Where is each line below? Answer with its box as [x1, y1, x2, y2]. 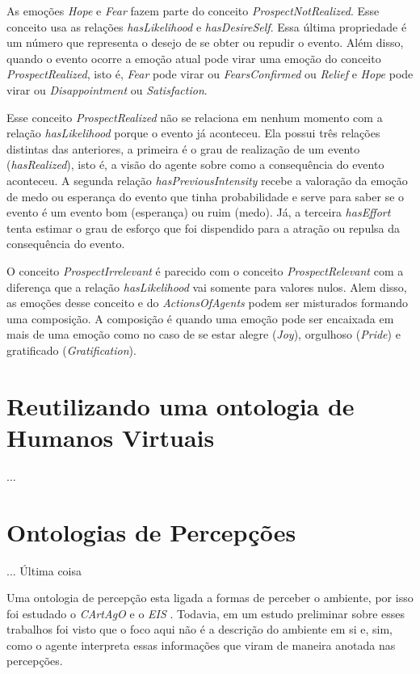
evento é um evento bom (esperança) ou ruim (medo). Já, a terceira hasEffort [6, 204, 391, 221]
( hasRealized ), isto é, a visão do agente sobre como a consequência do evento [6, 156, 384, 173]
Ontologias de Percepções [6, 515, 296, 548]
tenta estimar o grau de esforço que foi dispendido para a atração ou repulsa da [6, 219, 401, 236]
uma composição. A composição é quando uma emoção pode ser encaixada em [6, 310, 394, 326]
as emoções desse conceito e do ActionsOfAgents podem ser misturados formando [6, 294, 408, 311]
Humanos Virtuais [6, 420, 215, 453]
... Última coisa [6, 562, 82, 579]
